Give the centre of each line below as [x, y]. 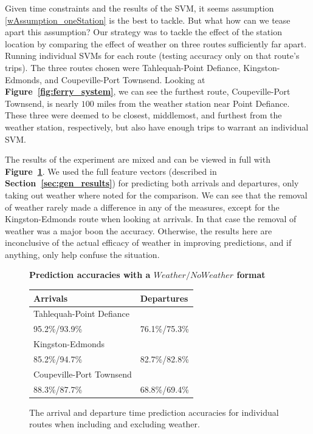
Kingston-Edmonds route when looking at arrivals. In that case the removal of [151, 219]
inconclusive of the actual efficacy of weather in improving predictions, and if [148, 242]
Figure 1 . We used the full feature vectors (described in [111, 171]
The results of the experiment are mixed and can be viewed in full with [138, 159]
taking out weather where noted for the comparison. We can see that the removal [156, 195]
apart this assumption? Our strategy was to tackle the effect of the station [143, 32]
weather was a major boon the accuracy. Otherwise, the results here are [139, 230]
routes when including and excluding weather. [115, 424]
